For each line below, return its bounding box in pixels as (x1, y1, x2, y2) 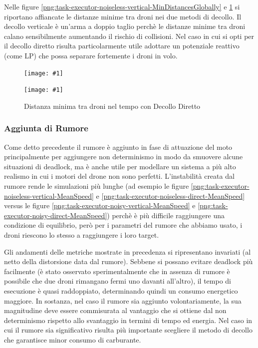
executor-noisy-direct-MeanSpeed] (4, 210, 107, 220)
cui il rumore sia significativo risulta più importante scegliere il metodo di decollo (4, 325, 253, 335)
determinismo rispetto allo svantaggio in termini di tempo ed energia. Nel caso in (4, 315, 253, 325)
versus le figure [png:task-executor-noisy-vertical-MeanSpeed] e (4, 200, 196, 211)
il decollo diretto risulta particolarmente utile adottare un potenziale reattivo (4, 40, 240, 51)
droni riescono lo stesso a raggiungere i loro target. (4, 230, 159, 240)
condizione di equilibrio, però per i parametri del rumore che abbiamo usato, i (4, 220, 243, 230)
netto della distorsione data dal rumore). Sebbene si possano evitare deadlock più (4, 256, 253, 267)
